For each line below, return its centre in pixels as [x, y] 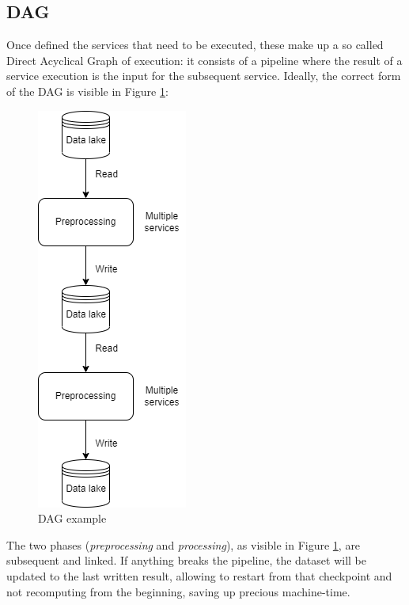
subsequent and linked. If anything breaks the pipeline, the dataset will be [186, 560]
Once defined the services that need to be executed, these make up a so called [195, 45]
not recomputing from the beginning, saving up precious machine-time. [178, 591]
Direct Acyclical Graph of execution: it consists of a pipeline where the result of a [204, 60]
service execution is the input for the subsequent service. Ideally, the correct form [204, 76]
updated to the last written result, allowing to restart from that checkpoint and [199, 575]
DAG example [72, 518]
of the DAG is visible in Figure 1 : [87, 91]
